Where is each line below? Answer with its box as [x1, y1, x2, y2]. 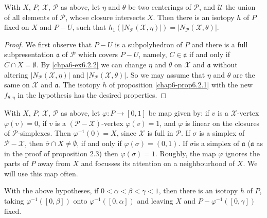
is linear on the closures [185, 117, 260, 128]
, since [116, 128, 136, 138]
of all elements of [4, 11, 58, 22]
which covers [78, 49, 118, 60]
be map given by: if [148, 107, 209, 118]
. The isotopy [58, 79, 100, 90]
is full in [147, 128, 173, 138]
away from [38, 158, 70, 169]
